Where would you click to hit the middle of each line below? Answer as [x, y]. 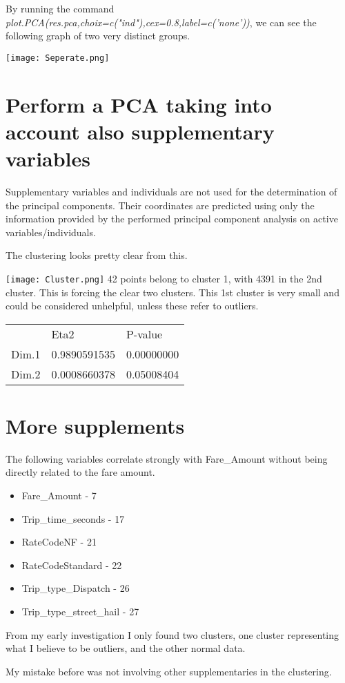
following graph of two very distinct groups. [98, 36]
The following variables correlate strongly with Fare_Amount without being [167, 458]
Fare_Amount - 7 [59, 496]
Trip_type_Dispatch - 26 [76, 588]
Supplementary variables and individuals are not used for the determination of [171, 191]
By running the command [60, 8]
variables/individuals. [51, 232]
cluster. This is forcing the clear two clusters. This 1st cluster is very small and [172, 292]
